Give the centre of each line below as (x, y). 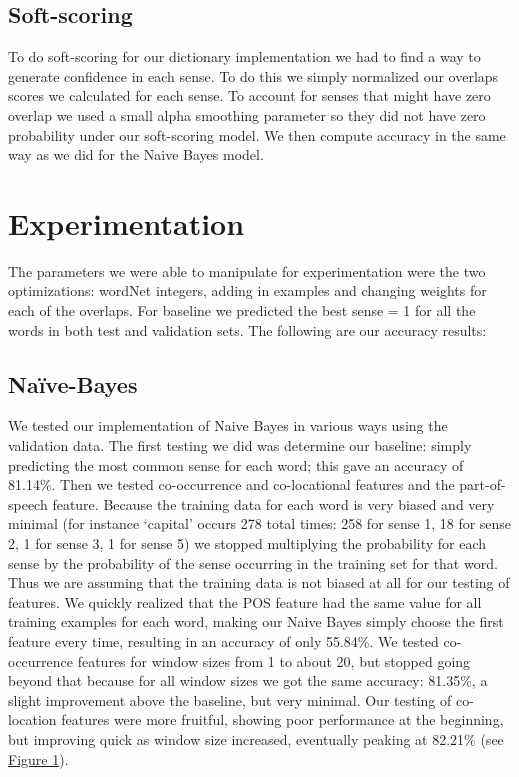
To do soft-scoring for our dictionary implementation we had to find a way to (244, 56)
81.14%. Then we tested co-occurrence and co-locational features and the (231, 484)
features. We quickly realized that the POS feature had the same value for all (245, 601)
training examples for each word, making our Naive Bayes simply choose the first (256, 621)
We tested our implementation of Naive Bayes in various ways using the (228, 425)
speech (28, 503)
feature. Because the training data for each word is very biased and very (273, 503)
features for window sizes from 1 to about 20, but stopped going (274, 660)
